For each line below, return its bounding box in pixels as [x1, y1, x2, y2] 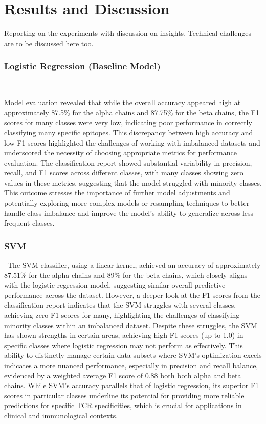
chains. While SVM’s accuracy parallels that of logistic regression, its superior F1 [4, 380, 259, 391]
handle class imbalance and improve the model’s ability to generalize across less [4, 207, 254, 218]
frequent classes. [4, 217, 55, 228]
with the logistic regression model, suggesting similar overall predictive [4, 279, 226, 290]
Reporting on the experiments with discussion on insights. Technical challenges [4, 28, 252, 38]
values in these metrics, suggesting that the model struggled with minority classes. [4, 177, 262, 188]
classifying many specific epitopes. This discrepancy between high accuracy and [4, 127, 253, 137]
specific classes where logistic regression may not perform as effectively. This [4, 339, 243, 350]
